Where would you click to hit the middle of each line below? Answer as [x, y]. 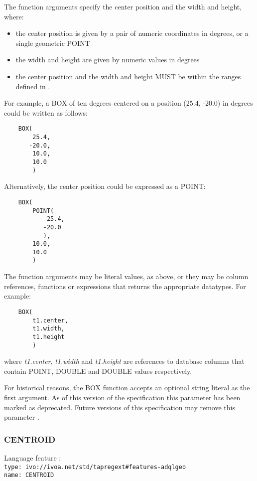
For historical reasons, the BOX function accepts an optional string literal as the [127, 388]
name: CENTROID [29, 475]
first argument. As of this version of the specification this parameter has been [122, 397]
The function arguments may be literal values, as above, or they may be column [126, 276]
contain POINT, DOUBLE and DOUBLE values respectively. [98, 371]
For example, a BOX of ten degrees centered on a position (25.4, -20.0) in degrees [128, 103]
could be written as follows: [46, 112]
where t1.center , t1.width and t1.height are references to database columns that [125, 361]
